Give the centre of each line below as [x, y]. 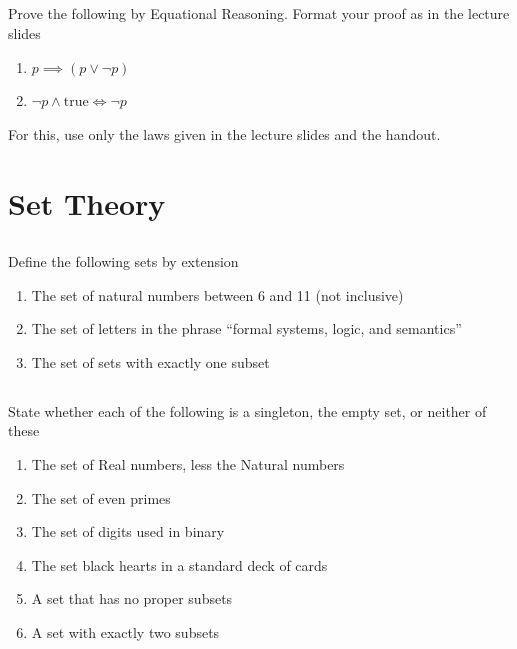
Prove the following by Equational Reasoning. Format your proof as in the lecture [259, 13]
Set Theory [87, 202]
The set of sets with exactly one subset [150, 361]
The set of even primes [101, 497]
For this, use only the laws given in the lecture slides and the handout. [224, 133]
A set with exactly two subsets [125, 632]
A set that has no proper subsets [132, 598]
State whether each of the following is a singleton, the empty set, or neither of [247, 410]
